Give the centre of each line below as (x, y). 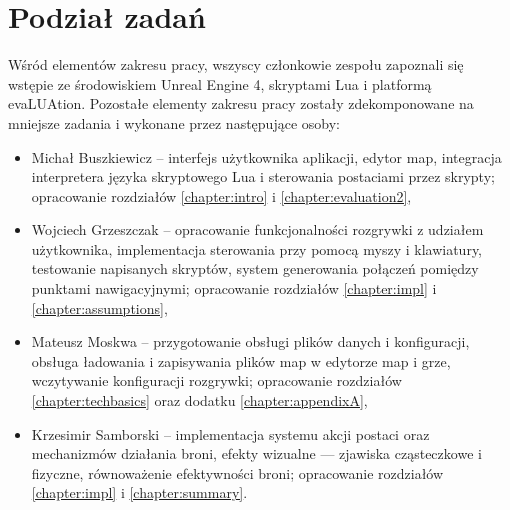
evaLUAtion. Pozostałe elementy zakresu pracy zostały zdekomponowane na (241, 103)
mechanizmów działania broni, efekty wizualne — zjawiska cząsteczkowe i (256, 453)
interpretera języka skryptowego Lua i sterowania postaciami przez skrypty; (263, 176)
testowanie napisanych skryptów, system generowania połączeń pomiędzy (255, 268)
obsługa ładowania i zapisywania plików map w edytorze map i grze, (241, 360)
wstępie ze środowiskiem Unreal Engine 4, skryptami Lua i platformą (220, 83)
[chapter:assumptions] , (99, 307)
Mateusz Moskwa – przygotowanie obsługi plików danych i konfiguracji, (250, 341)
